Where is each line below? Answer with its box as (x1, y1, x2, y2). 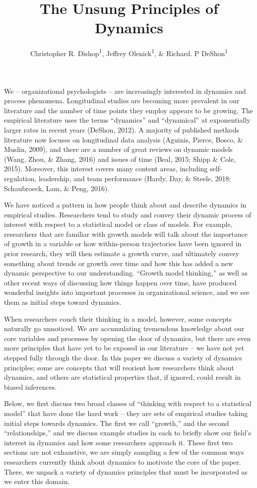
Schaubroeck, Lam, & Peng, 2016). (4, 183, 110, 193)
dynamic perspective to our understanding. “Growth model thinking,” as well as (4, 268, 248, 278)
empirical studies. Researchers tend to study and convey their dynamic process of (4, 209, 252, 219)
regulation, (4, 173, 37, 183)
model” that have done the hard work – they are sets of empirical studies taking (4, 408, 248, 418)
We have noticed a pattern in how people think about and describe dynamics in (4, 200, 247, 210)
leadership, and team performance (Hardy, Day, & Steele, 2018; (39, 173, 231, 183)
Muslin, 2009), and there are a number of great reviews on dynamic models (4, 144, 233, 154)
